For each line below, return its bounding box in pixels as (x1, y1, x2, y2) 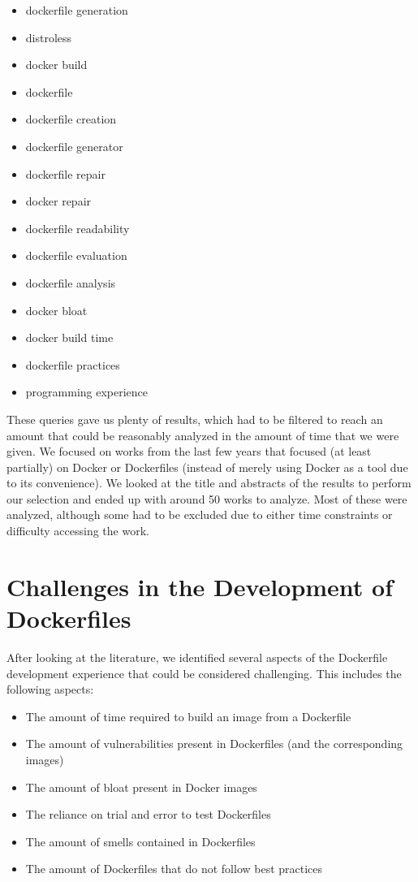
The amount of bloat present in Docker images (25, 778, 257, 795)
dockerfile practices (25, 356, 120, 373)
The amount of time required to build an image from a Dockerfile (25, 707, 351, 724)
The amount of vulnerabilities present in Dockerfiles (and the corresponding (25, 735, 403, 752)
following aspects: (6, 681, 94, 698)
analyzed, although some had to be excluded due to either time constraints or (6, 506, 393, 523)
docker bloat (25, 301, 88, 318)
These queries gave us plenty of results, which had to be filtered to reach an (6, 410, 383, 427)
